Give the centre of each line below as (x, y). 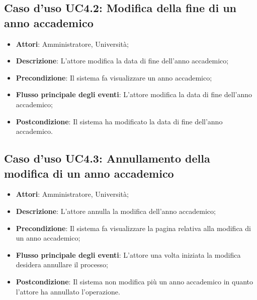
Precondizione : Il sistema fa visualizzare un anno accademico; (114, 77)
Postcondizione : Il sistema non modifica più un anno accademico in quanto (135, 281)
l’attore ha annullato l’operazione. (68, 291)
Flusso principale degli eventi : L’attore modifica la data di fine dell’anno (134, 94)
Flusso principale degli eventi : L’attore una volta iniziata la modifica (128, 254)
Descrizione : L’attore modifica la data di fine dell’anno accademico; (122, 61)
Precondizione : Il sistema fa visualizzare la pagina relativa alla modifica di (133, 228)
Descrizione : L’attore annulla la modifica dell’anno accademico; (116, 211)
